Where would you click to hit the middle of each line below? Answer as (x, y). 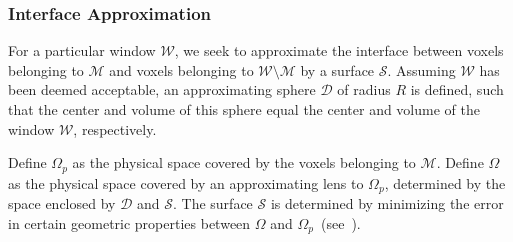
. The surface (213, 203)
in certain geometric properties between (129, 222)
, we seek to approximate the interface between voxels (339, 50)
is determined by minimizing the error (387, 203)
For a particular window (82, 50)
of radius (364, 89)
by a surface (337, 69)
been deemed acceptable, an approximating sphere (162, 89)
